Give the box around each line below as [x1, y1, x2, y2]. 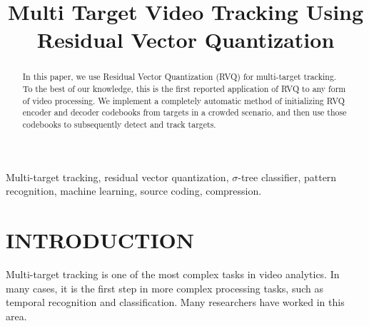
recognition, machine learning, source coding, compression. [6, 183, 262, 198]
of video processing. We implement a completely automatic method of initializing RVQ [22, 94, 345, 106]
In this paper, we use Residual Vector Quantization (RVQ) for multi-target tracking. [22, 71, 337, 83]
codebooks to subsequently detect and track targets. [22, 118, 216, 130]
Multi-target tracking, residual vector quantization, [6, 169, 229, 184]
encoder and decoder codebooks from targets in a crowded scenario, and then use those [22, 106, 347, 118]
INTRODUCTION [6, 225, 195, 255]
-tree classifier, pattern [238, 169, 337, 184]
